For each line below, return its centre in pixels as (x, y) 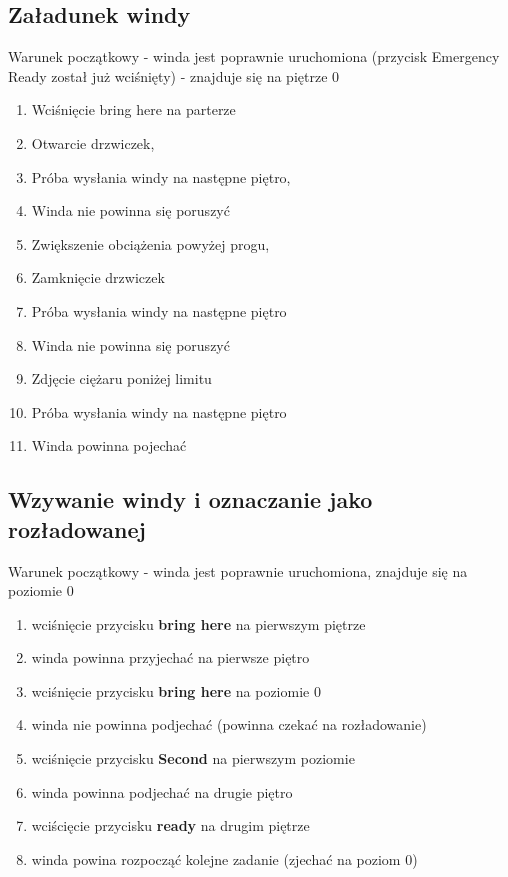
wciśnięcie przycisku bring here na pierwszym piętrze (198, 623)
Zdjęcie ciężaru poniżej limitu (121, 378)
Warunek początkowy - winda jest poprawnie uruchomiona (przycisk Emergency (254, 56)
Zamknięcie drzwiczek (98, 277)
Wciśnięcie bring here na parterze (133, 109)
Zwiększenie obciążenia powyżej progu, (150, 243)
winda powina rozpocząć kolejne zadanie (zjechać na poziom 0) (224, 858)
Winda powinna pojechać (109, 445)
